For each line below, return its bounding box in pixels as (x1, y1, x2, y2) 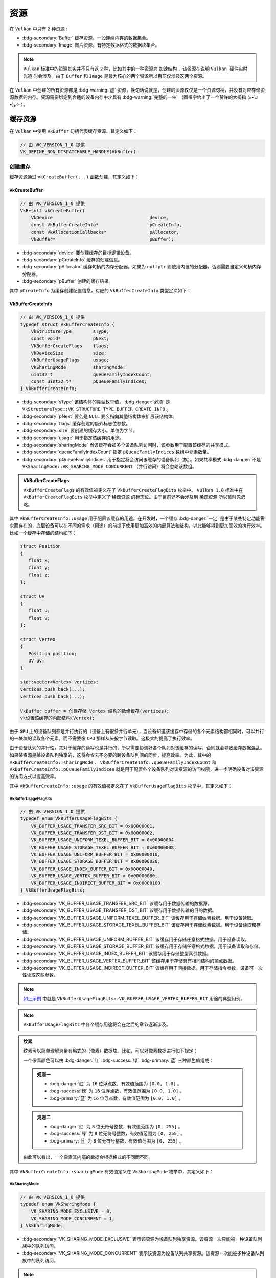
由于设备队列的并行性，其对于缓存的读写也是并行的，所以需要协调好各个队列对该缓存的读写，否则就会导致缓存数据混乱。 (9, 744, 265, 751)
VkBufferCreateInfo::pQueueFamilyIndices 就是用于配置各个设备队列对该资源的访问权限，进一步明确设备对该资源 (9, 766, 264, 772)
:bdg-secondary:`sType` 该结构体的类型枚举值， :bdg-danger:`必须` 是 (22, 399, 171, 405)
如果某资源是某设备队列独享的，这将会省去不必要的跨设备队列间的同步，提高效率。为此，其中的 (9, 752, 211, 758)
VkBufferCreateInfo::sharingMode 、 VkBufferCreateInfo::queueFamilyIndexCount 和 (9, 759, 217, 765)
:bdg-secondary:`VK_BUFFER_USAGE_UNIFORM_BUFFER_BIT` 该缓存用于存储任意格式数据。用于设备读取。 (22, 936, 250, 942)
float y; (28, 565, 51, 570)
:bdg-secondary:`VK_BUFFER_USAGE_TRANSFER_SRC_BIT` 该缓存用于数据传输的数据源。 (22, 900, 212, 907)
